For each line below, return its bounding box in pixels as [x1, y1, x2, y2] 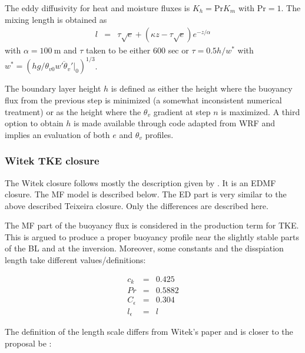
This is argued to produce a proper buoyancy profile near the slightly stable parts [5, 230, 300, 243]
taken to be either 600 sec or [85, 44, 189, 56]
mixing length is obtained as [5, 13, 107, 25]
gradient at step [153, 105, 211, 117]
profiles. [145, 128, 174, 140]
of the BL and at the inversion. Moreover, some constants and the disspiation [5, 242, 284, 254]
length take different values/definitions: [5, 254, 146, 266]
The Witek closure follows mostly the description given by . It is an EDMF [5, 176, 276, 189]
